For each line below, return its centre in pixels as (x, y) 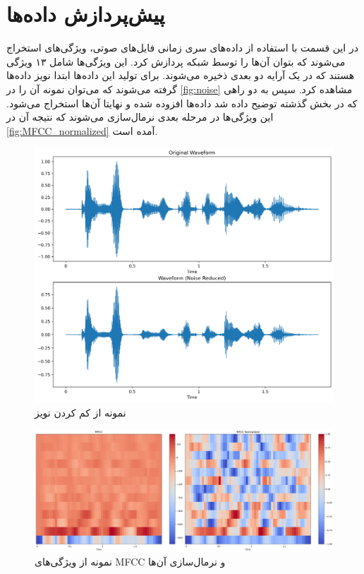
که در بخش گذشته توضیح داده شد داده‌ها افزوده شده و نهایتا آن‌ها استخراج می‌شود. (182, 103)
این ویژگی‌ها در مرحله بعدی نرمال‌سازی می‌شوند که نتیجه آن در (140, 117)
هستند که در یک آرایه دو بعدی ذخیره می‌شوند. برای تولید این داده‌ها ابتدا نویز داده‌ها (181, 75)
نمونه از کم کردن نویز (80, 412)
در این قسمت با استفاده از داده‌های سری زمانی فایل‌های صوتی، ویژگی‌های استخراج (182, 48)
